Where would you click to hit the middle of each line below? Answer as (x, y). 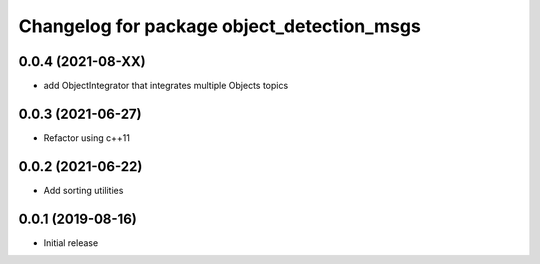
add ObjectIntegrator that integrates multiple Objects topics (166, 86)
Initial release (71, 242)
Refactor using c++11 (86, 137)
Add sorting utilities (83, 190)
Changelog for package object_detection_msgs (220, 26)
